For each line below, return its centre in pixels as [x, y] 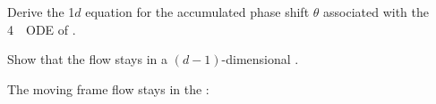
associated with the [376, 12]
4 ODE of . [42, 29]
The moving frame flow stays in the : [108, 88]
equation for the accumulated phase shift [197, 12]
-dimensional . [260, 59]
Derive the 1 [41, 12]
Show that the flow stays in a [88, 59]
